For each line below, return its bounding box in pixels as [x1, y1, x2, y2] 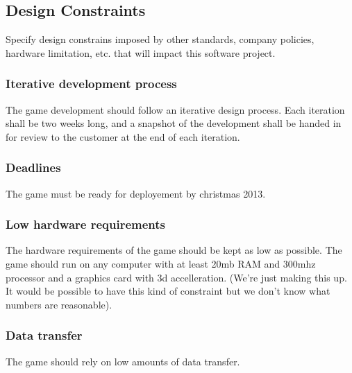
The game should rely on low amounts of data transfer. [6, 354, 240, 368]
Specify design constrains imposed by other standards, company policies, [6, 32, 315, 46]
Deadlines [6, 159, 61, 176]
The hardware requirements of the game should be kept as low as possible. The [6, 243, 342, 257]
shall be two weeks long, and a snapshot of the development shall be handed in [6, 116, 342, 130]
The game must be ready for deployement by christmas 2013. [6, 186, 266, 200]
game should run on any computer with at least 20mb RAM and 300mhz [6, 257, 316, 271]
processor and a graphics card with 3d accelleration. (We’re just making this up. [6, 270, 347, 284]
